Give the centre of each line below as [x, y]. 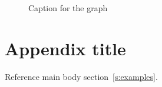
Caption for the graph [68, 8]
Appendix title [65, 48]
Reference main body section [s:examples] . [81, 76]
